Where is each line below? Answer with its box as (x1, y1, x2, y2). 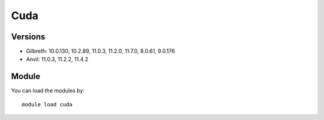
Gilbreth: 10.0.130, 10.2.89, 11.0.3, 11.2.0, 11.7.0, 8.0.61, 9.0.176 (26, 48, 175, 55)
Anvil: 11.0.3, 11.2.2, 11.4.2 (26, 56, 88, 63)
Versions (11, 32, 46, 42)
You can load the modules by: (11, 87, 85, 94)
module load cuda (22, 101, 73, 107)
